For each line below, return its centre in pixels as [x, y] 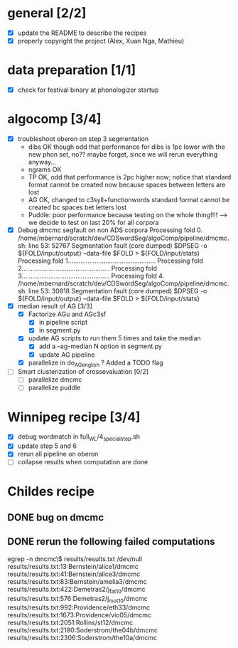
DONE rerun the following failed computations [111, 542]
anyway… [42, 162]
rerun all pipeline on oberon [58, 454]
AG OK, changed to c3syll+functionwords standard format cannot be [129, 200]
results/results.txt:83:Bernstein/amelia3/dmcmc [77, 581]
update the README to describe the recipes [82, 33]
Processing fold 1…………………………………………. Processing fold [110, 261]
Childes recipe [51, 491]
